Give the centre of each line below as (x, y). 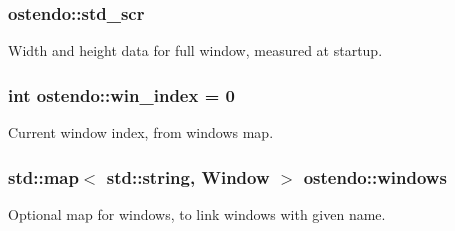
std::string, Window (188, 176)
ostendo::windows (375, 176)
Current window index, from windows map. (141, 132)
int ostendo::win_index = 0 (121, 94)
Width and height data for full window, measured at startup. (195, 50)
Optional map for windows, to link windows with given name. (197, 213)
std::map (43, 176)
